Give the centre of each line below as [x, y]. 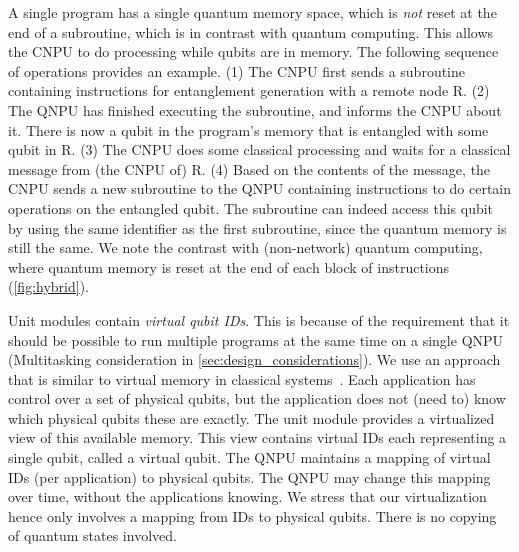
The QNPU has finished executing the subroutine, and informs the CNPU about [255, 109]
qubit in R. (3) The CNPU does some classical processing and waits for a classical [259, 149]
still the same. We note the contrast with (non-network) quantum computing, [245, 247]
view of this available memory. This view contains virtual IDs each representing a [257, 437]
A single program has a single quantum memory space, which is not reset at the [252, 12]
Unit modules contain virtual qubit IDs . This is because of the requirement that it [259, 319]
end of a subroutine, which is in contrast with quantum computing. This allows [251, 31]
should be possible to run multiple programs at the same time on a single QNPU [256, 339]
